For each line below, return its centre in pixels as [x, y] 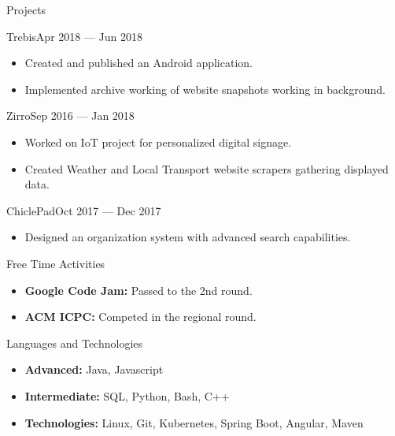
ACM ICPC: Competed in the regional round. [140, 317]
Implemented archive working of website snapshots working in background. [205, 89]
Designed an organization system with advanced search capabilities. [188, 237]
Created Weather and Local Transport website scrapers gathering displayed [207, 168]
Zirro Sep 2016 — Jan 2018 [70, 116]
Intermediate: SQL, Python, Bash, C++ [127, 395]
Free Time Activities [56, 263]
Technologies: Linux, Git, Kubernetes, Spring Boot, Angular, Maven [194, 422]
